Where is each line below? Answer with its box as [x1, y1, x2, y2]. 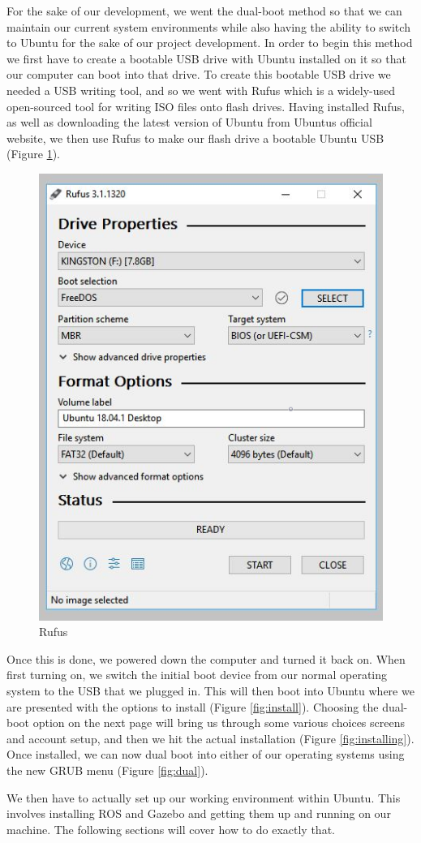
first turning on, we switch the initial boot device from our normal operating [6, 666, 388, 683]
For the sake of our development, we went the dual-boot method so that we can [6, 2, 402, 19]
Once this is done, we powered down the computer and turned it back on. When [6, 650, 406, 667]
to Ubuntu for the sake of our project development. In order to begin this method [6, 34, 413, 51]
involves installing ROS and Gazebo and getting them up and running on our [6, 805, 391, 822]
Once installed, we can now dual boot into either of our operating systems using [6, 746, 405, 763]
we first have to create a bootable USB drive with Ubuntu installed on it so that [6, 49, 406, 67]
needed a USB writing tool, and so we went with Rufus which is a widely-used [6, 81, 396, 98]
